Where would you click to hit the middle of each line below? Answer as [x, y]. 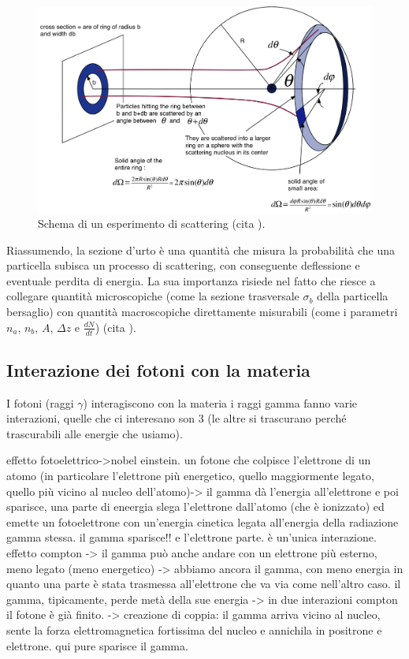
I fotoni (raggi [40, 402]
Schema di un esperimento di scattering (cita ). [152, 223]
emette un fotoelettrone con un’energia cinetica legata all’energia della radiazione [203, 521]
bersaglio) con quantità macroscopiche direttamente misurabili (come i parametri [202, 312]
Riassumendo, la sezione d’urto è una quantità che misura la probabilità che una [201, 249]
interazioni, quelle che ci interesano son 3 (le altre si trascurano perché [177, 418]
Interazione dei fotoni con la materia [158, 369]
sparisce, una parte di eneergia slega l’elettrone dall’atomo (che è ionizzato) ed [195, 506]
